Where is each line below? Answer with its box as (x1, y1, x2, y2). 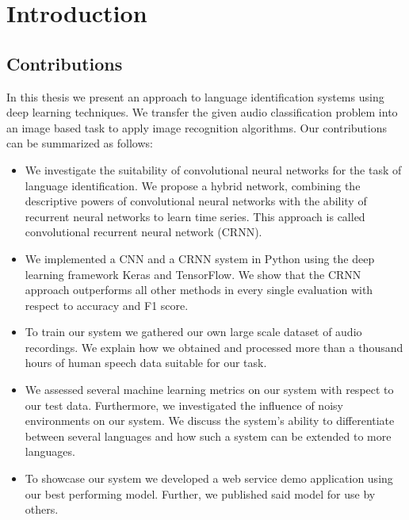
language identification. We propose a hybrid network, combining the (25, 177, 361, 193)
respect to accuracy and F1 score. (25, 296, 189, 313)
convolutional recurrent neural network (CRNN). (25, 224, 262, 240)
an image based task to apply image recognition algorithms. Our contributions (6, 119, 387, 136)
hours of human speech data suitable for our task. (25, 354, 267, 371)
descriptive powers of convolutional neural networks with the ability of (25, 193, 367, 209)
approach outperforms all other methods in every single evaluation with (25, 281, 373, 298)
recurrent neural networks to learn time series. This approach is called (25, 208, 365, 224)
